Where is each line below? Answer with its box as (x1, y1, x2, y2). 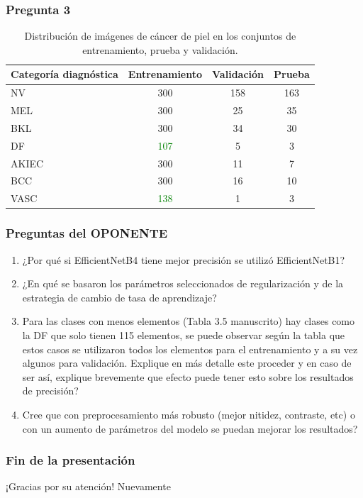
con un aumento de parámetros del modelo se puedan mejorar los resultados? (22, 421, 358, 436)
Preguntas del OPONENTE (6, 224, 168, 242)
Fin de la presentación (6, 451, 135, 469)
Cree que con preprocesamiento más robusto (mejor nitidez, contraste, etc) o (22, 406, 355, 421)
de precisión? (22, 383, 79, 398)
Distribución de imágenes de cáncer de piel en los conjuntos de (24, 28, 296, 43)
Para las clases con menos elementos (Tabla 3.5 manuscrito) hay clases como (22, 314, 355, 328)
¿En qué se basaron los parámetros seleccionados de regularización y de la (22, 276, 344, 291)
